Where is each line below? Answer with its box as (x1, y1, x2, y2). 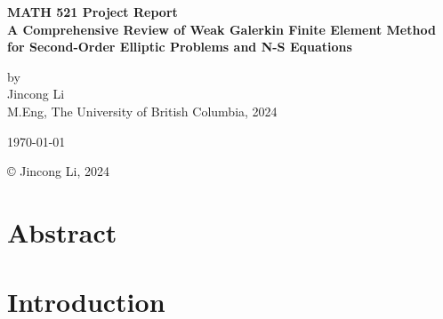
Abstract (7, 213, 117, 250)
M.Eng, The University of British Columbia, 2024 (7, 101, 278, 120)
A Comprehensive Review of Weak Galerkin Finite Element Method (7, 20, 436, 38)
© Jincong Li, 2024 (7, 162, 109, 180)
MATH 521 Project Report (7, 3, 178, 20)
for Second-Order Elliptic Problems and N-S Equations (7, 37, 352, 56)
